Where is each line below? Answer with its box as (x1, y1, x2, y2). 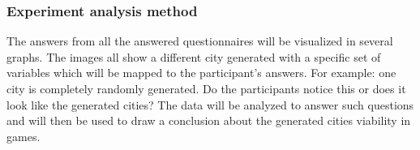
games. (6, 127, 41, 144)
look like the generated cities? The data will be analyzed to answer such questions (6, 96, 414, 113)
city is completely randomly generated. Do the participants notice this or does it (6, 80, 406, 96)
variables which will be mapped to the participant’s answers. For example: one (6, 64, 396, 81)
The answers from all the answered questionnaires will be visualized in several (6, 32, 393, 49)
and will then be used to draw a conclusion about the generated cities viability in (6, 112, 411, 129)
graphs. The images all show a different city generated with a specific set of (6, 48, 381, 65)
